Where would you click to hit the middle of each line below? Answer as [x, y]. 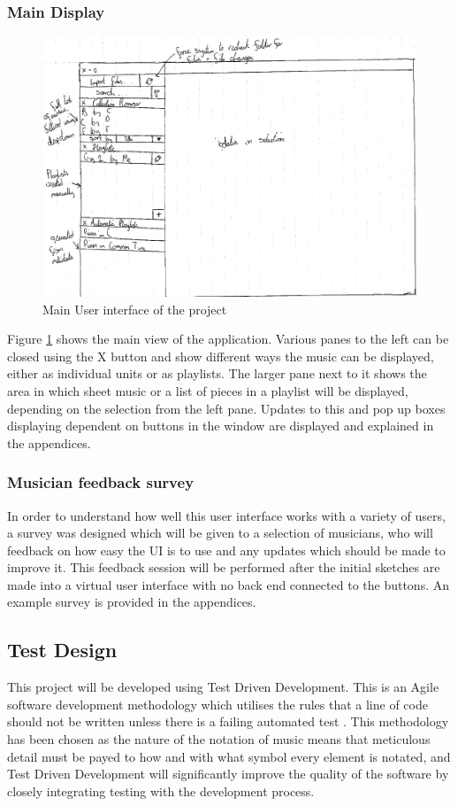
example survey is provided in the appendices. [132, 602]
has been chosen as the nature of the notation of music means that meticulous [219, 739]
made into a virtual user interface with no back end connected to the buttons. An [228, 584]
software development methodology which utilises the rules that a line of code [218, 704]
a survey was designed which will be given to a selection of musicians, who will [220, 533]
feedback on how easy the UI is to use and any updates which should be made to [226, 550]
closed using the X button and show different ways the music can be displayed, [221, 356]
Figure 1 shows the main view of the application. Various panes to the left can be [228, 339]
